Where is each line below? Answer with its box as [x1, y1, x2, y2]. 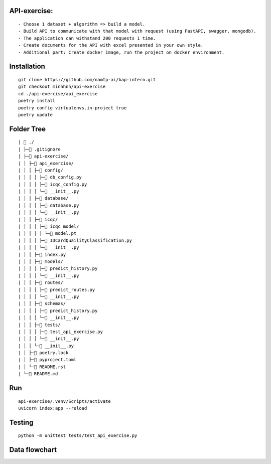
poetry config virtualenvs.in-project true [18, 105, 127, 110]
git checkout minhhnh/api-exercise [18, 84, 106, 90]
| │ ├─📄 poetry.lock [18, 350, 69, 356]
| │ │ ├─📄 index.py [18, 251, 66, 257]
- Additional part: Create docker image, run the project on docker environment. [18, 49, 225, 55]
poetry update [18, 112, 53, 117]
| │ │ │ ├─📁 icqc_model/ [18, 224, 79, 229]
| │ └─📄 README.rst [18, 364, 66, 370]
